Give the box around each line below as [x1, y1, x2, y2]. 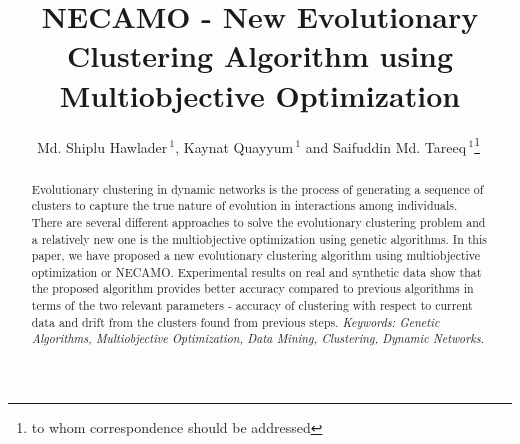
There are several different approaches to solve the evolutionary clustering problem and [31, 213, 486, 230]
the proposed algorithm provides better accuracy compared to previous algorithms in [31, 280, 474, 297]
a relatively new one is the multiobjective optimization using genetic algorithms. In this [31, 230, 487, 247]
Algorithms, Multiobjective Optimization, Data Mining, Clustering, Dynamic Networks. [31, 330, 485, 347]
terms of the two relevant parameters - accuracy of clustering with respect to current [31, 297, 473, 314]
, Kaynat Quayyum [175, 136, 294, 157]
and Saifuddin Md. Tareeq [305, 136, 467, 157]
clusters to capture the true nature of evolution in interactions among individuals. [31, 197, 458, 214]
